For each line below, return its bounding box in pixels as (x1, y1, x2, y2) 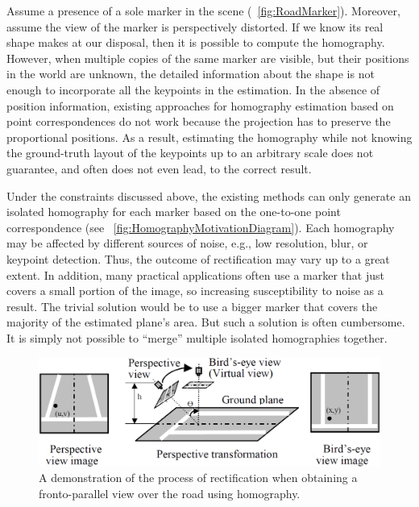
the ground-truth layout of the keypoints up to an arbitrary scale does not (6, 144, 374, 161)
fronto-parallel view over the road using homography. (39, 485, 301, 502)
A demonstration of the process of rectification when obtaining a (39, 469, 358, 486)
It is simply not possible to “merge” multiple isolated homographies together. (6, 329, 388, 346)
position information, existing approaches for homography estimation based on (6, 97, 394, 114)
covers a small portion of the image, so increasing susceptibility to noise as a (6, 282, 384, 299)
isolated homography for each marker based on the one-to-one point (6, 203, 341, 220)
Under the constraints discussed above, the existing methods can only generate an (6, 187, 411, 204)
